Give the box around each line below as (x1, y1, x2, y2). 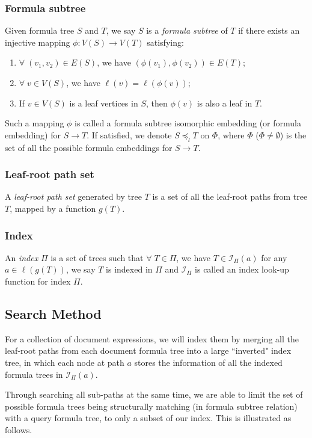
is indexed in (106, 263, 153, 276)
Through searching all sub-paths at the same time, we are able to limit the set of (5, 388, 303, 401)
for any (261, 251, 287, 264)
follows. (5, 423, 32, 436)
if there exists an (238, 24, 300, 37)
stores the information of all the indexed (134, 356, 283, 368)
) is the (280, 128, 307, 141)
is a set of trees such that (50, 251, 144, 264)
